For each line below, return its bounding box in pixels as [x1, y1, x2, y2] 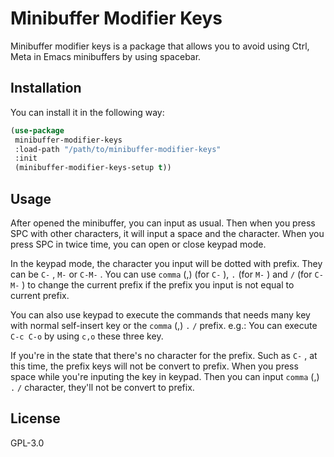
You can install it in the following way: [10, 106, 165, 118]
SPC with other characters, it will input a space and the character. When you [10, 227, 325, 239]
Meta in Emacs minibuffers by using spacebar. [10, 50, 202, 62]
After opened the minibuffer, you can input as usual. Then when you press [10, 217, 316, 229]
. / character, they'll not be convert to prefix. [10, 381, 195, 393]
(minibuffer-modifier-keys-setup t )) [14, 163, 172, 173]
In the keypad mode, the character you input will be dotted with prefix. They [10, 257, 323, 269]
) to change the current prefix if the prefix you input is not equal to [21, 278, 295, 291]
